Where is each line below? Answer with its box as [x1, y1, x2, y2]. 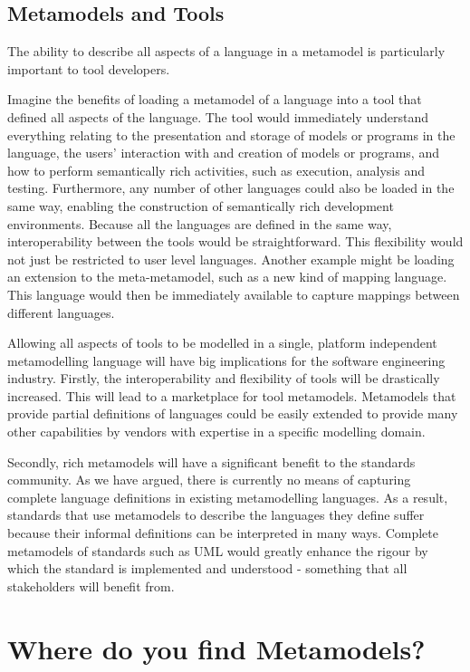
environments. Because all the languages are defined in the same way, [7, 214, 392, 233]
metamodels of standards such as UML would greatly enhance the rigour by [7, 541, 428, 560]
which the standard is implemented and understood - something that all [7, 559, 408, 578]
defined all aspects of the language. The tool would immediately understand [7, 107, 429, 126]
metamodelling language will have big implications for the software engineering [7, 350, 446, 370]
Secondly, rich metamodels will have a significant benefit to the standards [7, 452, 416, 471]
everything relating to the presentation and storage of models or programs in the [7, 125, 456, 144]
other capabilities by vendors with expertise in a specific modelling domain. [7, 422, 426, 441]
